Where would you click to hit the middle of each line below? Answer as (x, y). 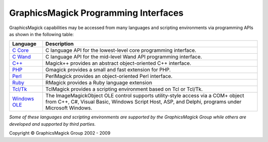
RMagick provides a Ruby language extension (99, 83)
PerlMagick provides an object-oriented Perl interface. (109, 76)
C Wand (22, 57)
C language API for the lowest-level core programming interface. (121, 50)
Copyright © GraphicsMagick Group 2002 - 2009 (60, 133)
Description (60, 44)
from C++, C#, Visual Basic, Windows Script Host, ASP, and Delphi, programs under (143, 102)
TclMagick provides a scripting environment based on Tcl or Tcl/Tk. (124, 89)
